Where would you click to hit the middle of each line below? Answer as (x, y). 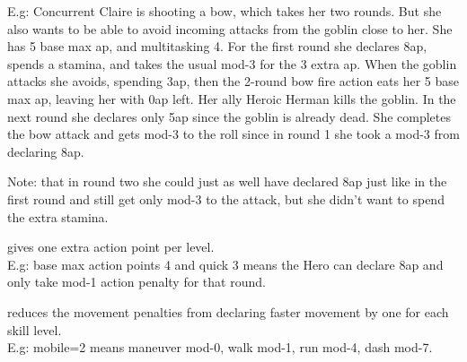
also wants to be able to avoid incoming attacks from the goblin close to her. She (230, 28)
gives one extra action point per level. (111, 247)
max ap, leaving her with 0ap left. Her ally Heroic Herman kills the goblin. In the (232, 98)
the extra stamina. (58, 216)
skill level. (35, 329)
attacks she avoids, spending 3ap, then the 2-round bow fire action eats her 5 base (233, 81)
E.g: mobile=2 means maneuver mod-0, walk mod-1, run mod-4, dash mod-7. (220, 347)
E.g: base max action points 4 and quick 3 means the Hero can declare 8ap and (225, 264)
